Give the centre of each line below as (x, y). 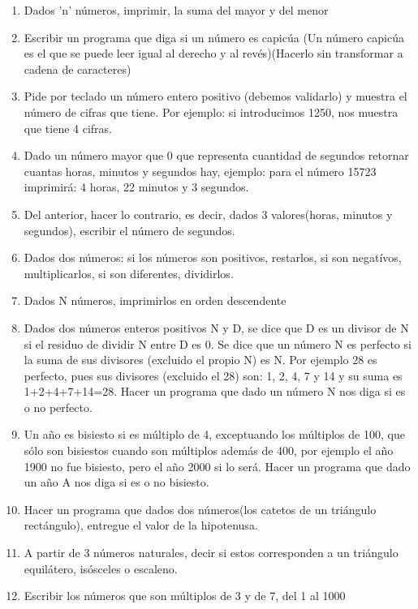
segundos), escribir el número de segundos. (129, 230)
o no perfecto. (58, 407)
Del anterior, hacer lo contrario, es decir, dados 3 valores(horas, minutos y (208, 214)
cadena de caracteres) (78, 69)
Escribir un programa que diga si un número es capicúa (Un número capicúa (214, 37)
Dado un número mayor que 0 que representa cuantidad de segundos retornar (216, 155)
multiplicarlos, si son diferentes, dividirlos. (129, 273)
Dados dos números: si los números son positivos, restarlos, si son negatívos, (213, 257)
